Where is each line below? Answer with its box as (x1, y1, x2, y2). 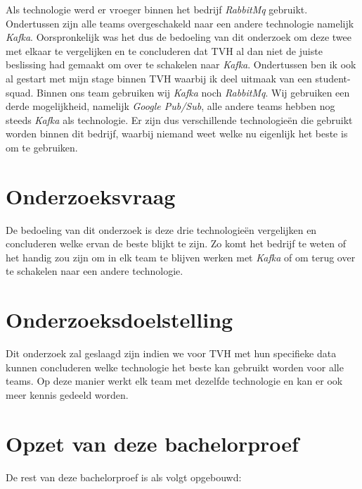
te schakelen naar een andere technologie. (6, 264, 183, 278)
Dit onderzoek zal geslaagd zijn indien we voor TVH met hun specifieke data (6, 346, 337, 361)
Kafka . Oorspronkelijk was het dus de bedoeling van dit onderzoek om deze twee (6, 30, 351, 44)
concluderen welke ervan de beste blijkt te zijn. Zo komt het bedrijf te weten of (6, 236, 346, 251)
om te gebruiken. (6, 140, 78, 154)
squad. (6, 85, 34, 99)
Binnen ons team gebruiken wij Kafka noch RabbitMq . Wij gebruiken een (37, 85, 350, 99)
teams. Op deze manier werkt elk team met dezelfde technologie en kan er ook (6, 373, 343, 388)
